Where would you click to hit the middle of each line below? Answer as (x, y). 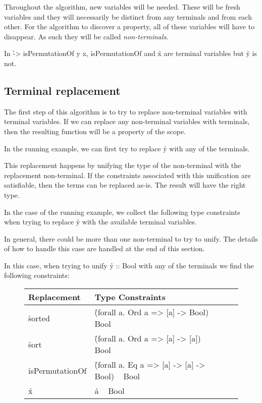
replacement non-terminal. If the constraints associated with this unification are (127, 175)
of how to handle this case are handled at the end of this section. (104, 248)
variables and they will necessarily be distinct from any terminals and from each (128, 16)
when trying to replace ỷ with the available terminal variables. (100, 222)
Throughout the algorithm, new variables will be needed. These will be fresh (122, 7)
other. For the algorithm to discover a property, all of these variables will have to (129, 26)
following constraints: (37, 275)
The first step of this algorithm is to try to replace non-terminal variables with (126, 111)
